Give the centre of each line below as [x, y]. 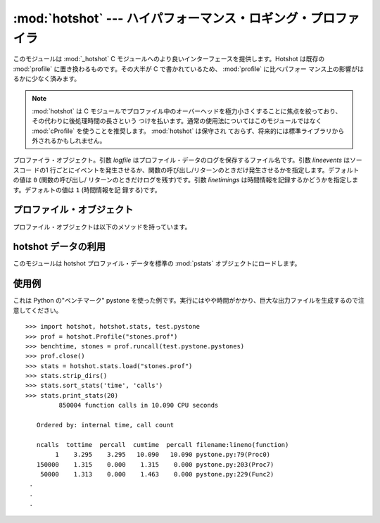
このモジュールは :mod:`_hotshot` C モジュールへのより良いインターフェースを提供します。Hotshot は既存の [169, 59]
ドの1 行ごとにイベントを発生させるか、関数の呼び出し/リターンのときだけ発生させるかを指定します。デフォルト [196, 170]
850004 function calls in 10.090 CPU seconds [139, 405]
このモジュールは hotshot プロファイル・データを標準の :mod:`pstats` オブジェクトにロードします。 [157, 263]
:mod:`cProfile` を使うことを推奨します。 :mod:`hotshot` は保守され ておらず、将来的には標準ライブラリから [188, 131]
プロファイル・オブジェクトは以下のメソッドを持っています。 [102, 227]
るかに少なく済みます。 [47, 79]
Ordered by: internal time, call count [105, 425]
